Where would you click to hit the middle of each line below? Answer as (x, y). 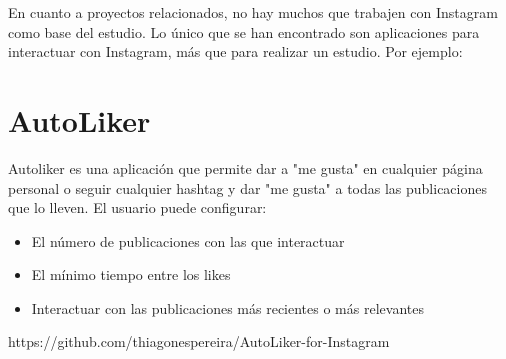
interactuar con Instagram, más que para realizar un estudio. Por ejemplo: (235, 51)
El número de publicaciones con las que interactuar (188, 240)
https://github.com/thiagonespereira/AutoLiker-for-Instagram (199, 341)
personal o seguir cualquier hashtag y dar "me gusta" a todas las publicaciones (247, 187)
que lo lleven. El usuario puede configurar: (137, 207)
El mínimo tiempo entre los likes (131, 274)
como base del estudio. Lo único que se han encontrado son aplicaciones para (244, 31)
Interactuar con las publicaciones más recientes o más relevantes (227, 307)
